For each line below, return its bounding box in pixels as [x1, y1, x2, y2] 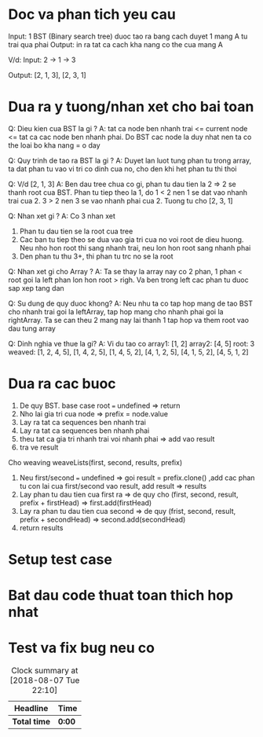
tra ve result [19, 442, 59, 452]
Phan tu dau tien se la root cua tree [19, 226, 133, 236]
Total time [12, 717, 51, 728]
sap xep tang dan [8, 283, 64, 292]
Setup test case [8, 551, 112, 568]
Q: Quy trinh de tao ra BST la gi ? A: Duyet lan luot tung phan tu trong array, [8, 156, 252, 165]
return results [19, 522, 64, 532]
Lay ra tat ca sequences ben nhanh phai [19, 426, 150, 435]
